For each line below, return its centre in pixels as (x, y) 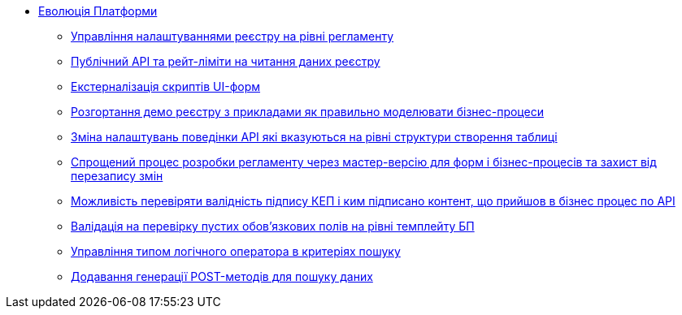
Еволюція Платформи (98, 11)
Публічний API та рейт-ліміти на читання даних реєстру (226, 61)
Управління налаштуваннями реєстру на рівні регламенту (232, 36)
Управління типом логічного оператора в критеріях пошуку (236, 251)
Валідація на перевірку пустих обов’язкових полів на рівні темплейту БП (273, 226)
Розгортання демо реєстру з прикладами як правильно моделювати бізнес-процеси (307, 112)
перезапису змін (117, 176)
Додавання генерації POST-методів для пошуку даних (222, 276)
